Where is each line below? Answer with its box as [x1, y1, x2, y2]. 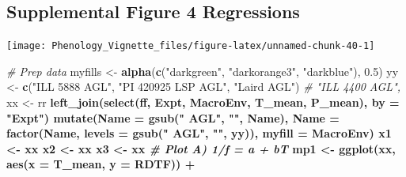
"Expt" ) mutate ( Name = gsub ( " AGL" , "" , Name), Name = [6, 109, 340, 126]
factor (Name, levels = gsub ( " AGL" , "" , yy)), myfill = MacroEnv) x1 [6, 125, 392, 141]
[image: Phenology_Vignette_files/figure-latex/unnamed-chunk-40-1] [6, 40, 375, 52]
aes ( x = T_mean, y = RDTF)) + [6, 156, 195, 172]
